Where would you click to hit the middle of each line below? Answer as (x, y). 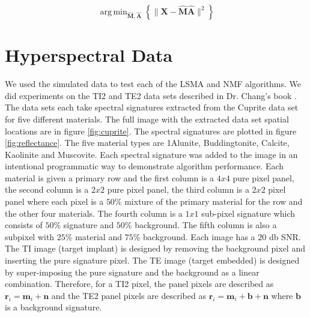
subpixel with (30, 236)
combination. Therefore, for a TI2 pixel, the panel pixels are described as (139, 284)
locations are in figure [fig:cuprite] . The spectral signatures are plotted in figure (151, 131)
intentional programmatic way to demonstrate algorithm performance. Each (144, 166)
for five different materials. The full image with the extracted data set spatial (147, 119)
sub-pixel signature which (248, 213)
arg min (114, 12)
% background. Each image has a (194, 236)
